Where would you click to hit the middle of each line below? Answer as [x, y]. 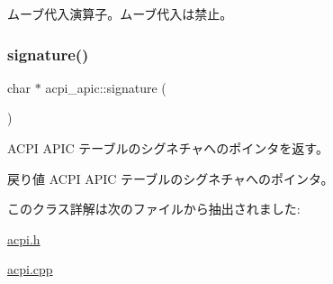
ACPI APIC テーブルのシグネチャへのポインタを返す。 [168, 148]
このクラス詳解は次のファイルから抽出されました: [154, 209]
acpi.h [24, 238]
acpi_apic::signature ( [106, 87]
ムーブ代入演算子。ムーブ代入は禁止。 [120, 14]
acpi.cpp [30, 269]
